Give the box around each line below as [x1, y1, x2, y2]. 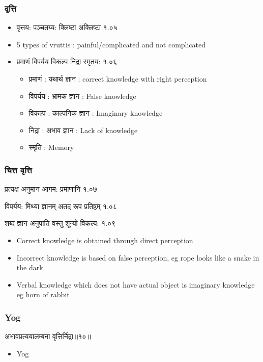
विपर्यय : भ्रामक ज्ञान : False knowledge [28, 90, 136, 101]
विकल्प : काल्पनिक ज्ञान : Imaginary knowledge [28, 108, 163, 118]
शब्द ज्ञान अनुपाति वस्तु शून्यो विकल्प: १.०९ [5, 218, 116, 228]
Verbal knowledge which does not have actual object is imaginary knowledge [16, 279, 255, 290]
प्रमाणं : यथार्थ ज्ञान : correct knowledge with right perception [28, 73, 207, 84]
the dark [16, 262, 43, 273]
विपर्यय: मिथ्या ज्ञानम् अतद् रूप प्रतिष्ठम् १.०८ [5, 200, 117, 211]
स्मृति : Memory [28, 142, 74, 152]
